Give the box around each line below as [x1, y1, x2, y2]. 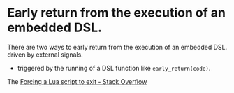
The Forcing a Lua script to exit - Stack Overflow [7, 77, 147, 85]
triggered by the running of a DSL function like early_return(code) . [17, 64, 211, 72]
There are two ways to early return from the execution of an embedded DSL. [7, 43, 228, 51]
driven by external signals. [7, 50, 84, 59]
